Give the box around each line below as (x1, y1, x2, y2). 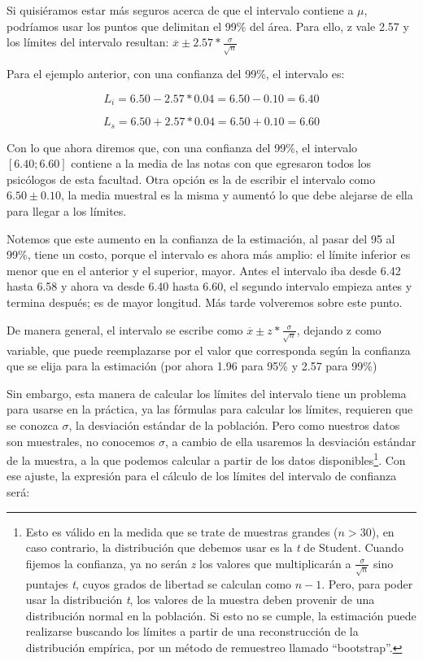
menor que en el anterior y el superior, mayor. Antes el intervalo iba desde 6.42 (7, 261, 401, 278)
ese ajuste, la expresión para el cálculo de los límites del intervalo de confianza (7, 467, 397, 484)
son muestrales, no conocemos (7, 432, 155, 449)
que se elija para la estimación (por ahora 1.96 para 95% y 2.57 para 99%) (7, 357, 377, 374)
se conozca (7, 416, 59, 433)
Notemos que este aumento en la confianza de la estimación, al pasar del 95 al (7, 230, 395, 247)
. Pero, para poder (321, 575, 413, 592)
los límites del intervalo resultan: (7, 33, 169, 50)
